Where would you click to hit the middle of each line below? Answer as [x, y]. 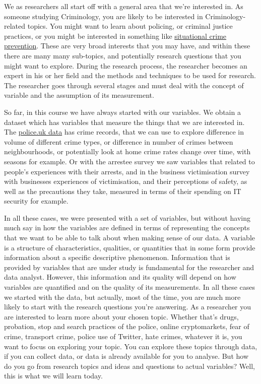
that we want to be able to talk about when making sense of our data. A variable [129, 238]
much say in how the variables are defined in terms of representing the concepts [127, 228]
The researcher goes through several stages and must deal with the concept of [124, 85]
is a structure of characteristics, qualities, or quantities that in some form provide [130, 247]
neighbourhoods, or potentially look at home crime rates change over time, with [127, 151]
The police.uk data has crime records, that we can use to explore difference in [124, 132]
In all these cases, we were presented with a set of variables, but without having [127, 217]
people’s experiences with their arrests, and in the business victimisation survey [127, 171]
